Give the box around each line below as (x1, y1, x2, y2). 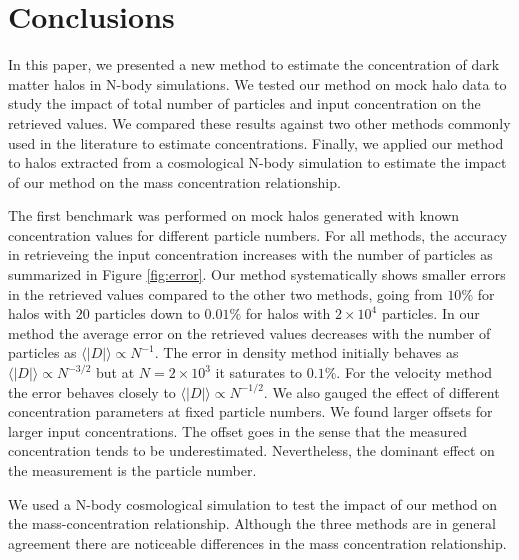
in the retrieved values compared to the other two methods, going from (8, 283, 443, 304)
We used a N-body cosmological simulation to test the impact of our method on (8, 493, 498, 514)
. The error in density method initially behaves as (154, 342, 459, 363)
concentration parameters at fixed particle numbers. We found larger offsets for (8, 401, 493, 422)
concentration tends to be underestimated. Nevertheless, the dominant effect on (8, 440, 495, 461)
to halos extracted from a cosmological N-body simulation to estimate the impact (8, 152, 507, 173)
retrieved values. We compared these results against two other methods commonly (8, 112, 511, 133)
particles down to (94, 303, 200, 324)
